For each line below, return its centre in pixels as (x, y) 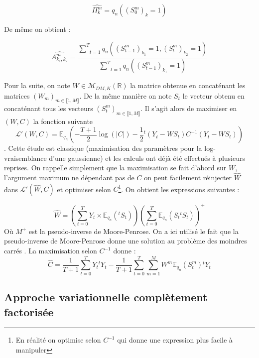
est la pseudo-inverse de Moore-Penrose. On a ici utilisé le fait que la (134, 231)
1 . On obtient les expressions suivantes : (179, 188)
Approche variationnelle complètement (106, 297)
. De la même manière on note (126, 95)
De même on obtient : (37, 29)
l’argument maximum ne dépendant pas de (69, 178)
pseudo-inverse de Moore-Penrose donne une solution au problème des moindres (126, 241)
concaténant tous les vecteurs (49, 108)
